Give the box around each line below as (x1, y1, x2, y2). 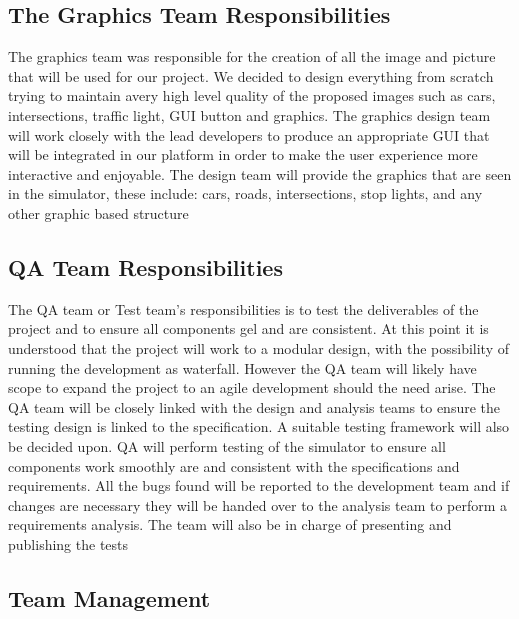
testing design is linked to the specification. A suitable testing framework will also (8, 416, 510, 437)
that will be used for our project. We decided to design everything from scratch (8, 65, 494, 86)
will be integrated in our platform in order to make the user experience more (8, 144, 478, 165)
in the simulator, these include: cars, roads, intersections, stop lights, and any (8, 183, 483, 204)
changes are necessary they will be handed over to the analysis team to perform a (8, 494, 508, 515)
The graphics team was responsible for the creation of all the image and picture (8, 46, 496, 67)
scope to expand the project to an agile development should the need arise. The (8, 377, 496, 398)
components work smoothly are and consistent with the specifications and (8, 455, 460, 476)
